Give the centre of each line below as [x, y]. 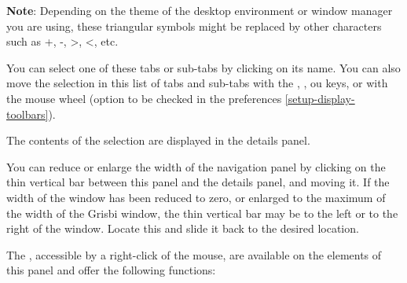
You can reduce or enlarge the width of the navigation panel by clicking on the [196, 166]
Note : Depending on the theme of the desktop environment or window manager [200, 10]
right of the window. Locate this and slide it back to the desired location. [183, 228]
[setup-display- [320, 98]
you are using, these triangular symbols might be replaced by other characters [194, 26]
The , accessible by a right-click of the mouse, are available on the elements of [194, 254]
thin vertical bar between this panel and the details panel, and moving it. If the [198, 182]
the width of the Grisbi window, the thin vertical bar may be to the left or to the [202, 213]
